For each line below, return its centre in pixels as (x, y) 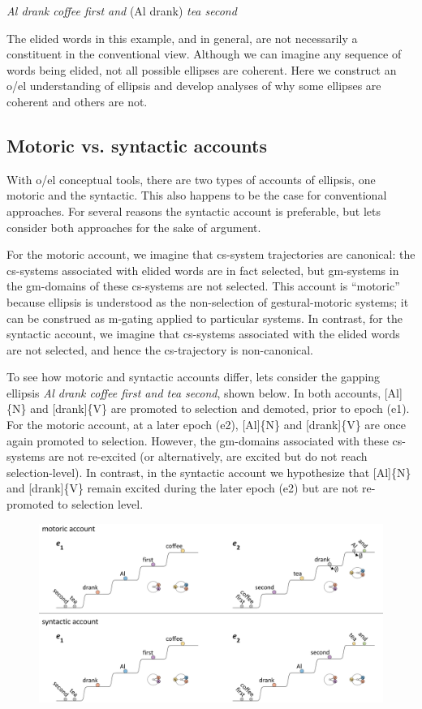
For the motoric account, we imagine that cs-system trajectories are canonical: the (211, 254)
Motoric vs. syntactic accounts (137, 145)
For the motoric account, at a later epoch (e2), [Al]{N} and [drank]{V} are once (206, 425)
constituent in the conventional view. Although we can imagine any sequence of (204, 54)
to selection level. (101, 504)
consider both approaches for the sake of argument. (134, 227)
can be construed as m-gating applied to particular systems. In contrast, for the (205, 318)
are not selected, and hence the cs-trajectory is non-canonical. (160, 349)
